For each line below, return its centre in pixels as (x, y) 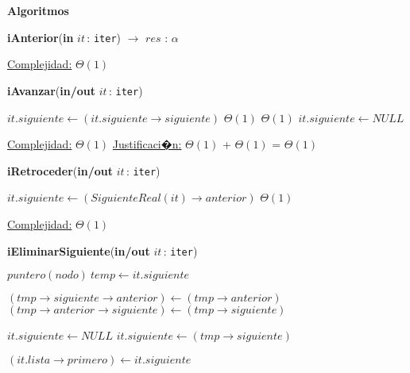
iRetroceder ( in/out (60, 170)
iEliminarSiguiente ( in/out (79, 250)
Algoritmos (38, 10)
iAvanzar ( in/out (52, 90)
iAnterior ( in (41, 37)
